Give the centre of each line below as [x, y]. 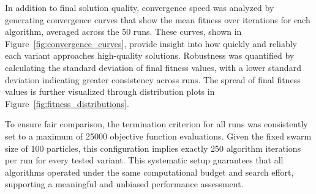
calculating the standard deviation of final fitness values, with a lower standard [153, 67]
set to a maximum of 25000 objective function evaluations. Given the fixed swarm [158, 136]
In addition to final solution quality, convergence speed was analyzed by [140, 7]
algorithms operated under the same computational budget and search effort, [149, 172]
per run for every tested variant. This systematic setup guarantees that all [144, 160]
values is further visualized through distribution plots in [110, 91]
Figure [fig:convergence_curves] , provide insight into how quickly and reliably [151, 43]
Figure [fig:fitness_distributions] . [67, 103]
